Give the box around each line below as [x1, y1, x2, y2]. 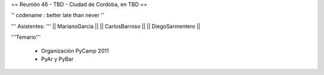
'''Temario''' [11, 33, 41, 41]
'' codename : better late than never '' [11, 12, 104, 19]
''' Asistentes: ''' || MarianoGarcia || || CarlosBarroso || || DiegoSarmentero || [11, 23, 200, 30]
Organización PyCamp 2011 [41, 47, 109, 54]
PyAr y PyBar [41, 55, 74, 62]
